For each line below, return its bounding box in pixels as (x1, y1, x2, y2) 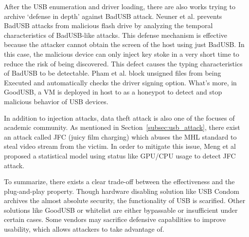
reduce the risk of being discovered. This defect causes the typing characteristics (4, 58, 243, 68)
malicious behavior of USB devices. (4, 96, 108, 106)
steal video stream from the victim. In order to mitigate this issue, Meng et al (4, 141, 236, 151)
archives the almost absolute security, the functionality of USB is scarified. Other (4, 195, 246, 205)
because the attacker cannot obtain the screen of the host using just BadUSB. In (4, 39, 245, 49)
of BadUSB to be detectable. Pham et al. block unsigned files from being (4, 68, 221, 78)
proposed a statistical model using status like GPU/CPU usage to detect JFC (4, 150, 236, 160)
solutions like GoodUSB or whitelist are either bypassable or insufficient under (4, 205, 238, 215)
